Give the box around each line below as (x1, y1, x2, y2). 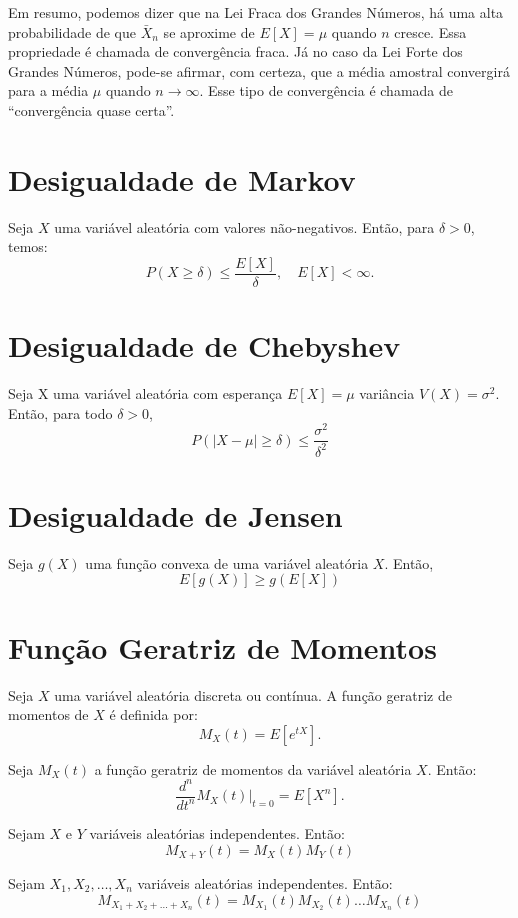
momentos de (8, 704, 89, 725)
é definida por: (109, 704, 198, 725)
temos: (8, 236, 48, 257)
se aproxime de (163, 21, 255, 42)
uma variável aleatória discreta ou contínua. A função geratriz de (54, 684, 452, 705)
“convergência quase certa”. (8, 99, 175, 120)
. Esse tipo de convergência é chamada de (199, 80, 453, 101)
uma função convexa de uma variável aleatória (85, 552, 369, 573)
